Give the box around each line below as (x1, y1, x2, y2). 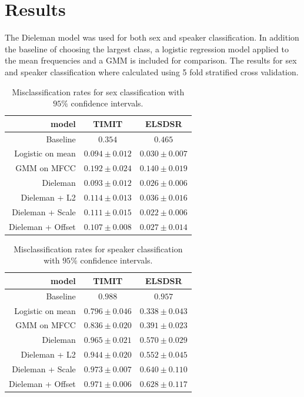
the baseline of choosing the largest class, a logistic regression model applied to (5, 42, 289, 55)
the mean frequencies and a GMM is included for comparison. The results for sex (5, 54, 297, 66)
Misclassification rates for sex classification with (12, 85, 185, 98)
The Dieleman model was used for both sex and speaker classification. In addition (5, 31, 299, 44)
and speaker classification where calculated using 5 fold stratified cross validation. (5, 65, 299, 78)
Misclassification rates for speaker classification (14, 242, 183, 255)
